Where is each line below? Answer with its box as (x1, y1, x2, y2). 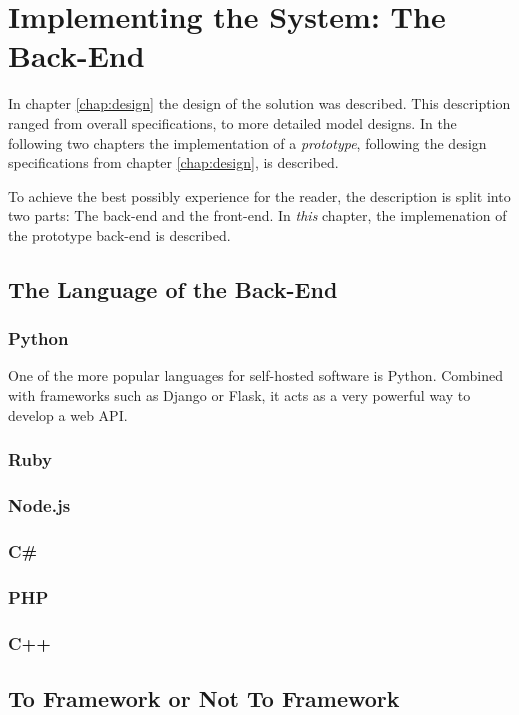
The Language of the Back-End (8, 273, 338, 304)
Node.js (8, 493, 71, 518)
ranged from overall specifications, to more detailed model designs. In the (8, 112, 457, 133)
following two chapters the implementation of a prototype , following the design (8, 132, 487, 153)
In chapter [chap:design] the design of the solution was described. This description (8, 93, 511, 114)
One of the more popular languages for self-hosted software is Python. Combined (8, 365, 504, 386)
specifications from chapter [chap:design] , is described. (8, 152, 339, 173)
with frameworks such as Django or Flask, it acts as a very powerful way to (8, 385, 471, 406)
